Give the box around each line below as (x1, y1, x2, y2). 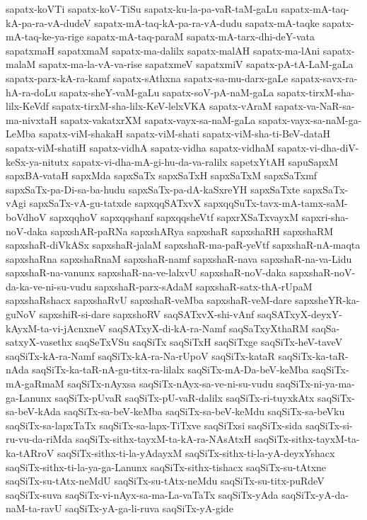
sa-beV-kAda (6, 404, 61, 419)
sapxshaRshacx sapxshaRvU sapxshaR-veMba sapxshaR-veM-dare (6, 293, 292, 307)
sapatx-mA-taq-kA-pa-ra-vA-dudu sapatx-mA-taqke (94, 15, 320, 30)
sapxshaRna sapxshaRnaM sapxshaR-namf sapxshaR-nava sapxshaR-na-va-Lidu (6, 251, 352, 266)
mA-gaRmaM (6, 376, 64, 391)
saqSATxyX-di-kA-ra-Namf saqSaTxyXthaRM (108, 320, 309, 335)
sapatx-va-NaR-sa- (274, 98, 355, 113)
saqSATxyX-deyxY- (257, 307, 342, 322)
